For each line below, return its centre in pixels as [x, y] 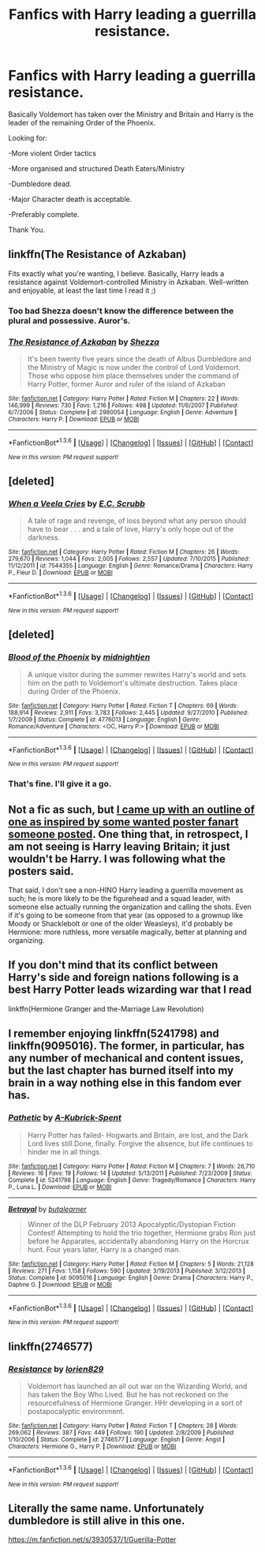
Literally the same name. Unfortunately [106, 1508]
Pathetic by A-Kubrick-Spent [65, 1118]
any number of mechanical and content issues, [126, 1058]
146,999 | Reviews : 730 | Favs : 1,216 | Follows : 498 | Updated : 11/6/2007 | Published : [123, 405]
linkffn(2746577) [50, 1346]
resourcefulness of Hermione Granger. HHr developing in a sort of [135, 1403]
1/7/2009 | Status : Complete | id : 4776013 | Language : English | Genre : [105, 720]
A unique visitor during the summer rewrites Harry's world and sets [137, 674]
